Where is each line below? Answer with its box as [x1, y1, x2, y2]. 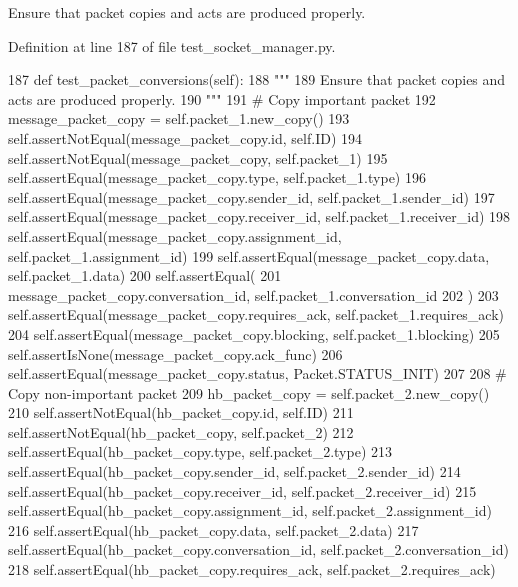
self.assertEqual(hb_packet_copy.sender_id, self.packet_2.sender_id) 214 [8, 461, 461, 482]
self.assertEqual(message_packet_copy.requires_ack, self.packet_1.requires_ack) [8, 304, 505, 325]
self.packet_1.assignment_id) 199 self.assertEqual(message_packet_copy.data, [8, 245, 490, 266]
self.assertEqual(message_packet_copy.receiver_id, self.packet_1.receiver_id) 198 [8, 206, 511, 227]
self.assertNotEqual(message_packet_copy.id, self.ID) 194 [8, 127, 362, 148]
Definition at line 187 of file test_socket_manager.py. [8, 35, 336, 56]
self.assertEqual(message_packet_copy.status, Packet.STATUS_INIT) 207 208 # [8, 363, 507, 384]
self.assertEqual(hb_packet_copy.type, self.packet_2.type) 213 [8, 441, 393, 462]
